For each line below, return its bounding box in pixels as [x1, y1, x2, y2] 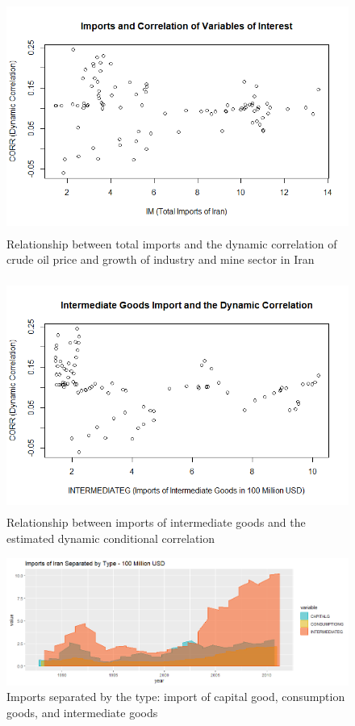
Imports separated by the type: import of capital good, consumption [6, 688, 345, 705]
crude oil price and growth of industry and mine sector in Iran [6, 251, 315, 268]
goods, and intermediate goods [6, 703, 158, 720]
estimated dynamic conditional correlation [6, 529, 215, 546]
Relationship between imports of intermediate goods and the [6, 514, 306, 531]
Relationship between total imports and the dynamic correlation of [6, 235, 337, 252]
